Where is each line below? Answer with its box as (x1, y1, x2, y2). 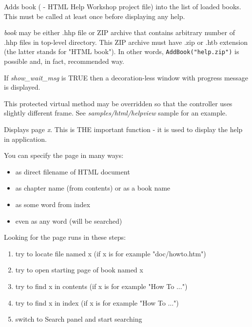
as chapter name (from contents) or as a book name (15, 183, 171, 193)
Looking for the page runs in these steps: (4, 232, 126, 242)
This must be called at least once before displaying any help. (4, 11, 185, 21)
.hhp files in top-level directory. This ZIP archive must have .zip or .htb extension (4, 37, 248, 47)
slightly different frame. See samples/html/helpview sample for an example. (4, 108, 227, 118)
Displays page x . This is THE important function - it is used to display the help (4, 124, 243, 134)
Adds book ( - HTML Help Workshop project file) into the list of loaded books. (4, 1, 241, 11)
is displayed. (4, 82, 40, 92)
